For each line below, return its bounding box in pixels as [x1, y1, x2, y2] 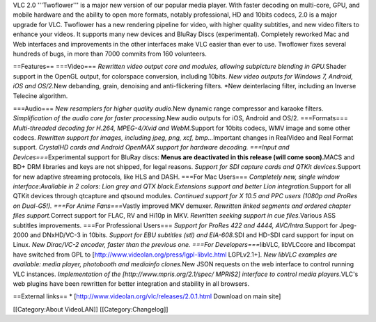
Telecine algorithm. [13, 91, 68, 100]
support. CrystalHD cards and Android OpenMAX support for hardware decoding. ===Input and [13, 143, 290, 152]
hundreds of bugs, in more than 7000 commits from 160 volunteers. [13, 49, 207, 58]
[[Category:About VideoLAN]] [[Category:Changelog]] [13, 305, 169, 313]
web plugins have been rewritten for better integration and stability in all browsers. [13, 279, 250, 288]
